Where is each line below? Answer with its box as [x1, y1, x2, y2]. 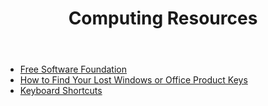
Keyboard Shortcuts [19, 85, 103, 97]
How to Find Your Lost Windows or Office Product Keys [19, 74, 248, 86]
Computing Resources [68, 7, 258, 30]
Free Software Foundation [19, 63, 127, 76]
